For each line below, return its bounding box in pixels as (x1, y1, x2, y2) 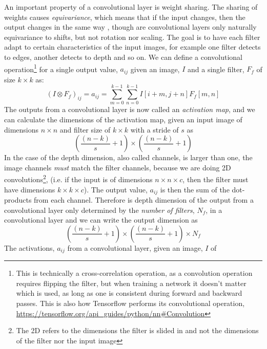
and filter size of (59, 124, 111, 135)
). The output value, (84, 184, 148, 194)
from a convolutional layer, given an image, (67, 242, 203, 253)
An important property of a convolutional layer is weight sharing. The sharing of (4, 2, 258, 12)
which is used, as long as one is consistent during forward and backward (16, 288, 242, 298)
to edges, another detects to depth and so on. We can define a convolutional (4, 51, 242, 62)
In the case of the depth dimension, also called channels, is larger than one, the (4, 152, 253, 163)
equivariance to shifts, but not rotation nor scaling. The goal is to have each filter (4, 31, 260, 42)
